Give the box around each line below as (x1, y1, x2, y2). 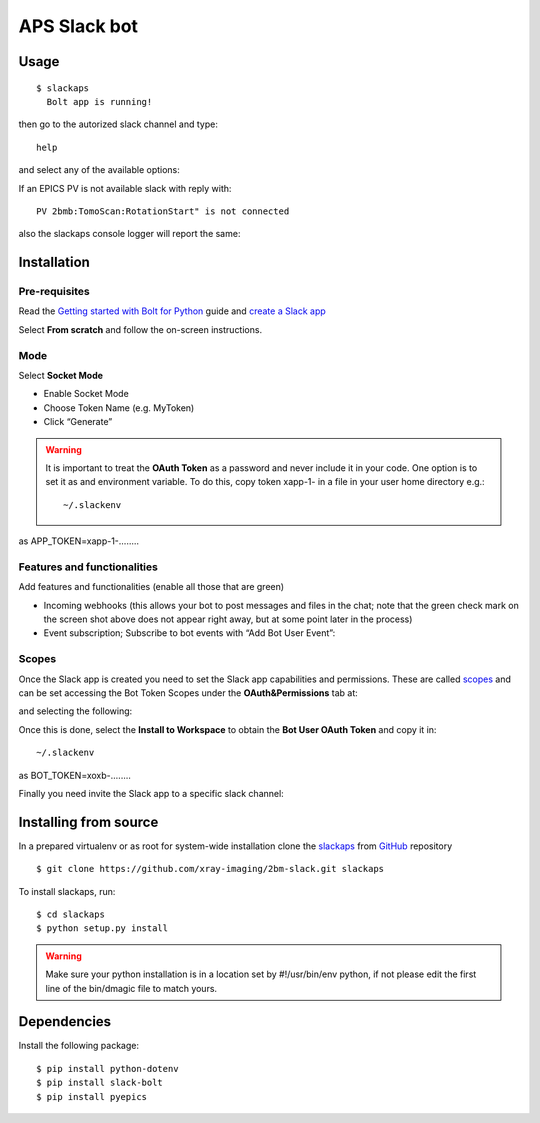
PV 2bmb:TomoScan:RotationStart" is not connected (36, 205, 290, 217)
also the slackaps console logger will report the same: (18, 228, 241, 240)
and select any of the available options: (18, 164, 180, 176)
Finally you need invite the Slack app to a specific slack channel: (18, 787, 284, 799)
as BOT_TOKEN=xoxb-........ (18, 769, 132, 781)
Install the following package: (18, 1040, 140, 1052)
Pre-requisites (18, 285, 90, 299)
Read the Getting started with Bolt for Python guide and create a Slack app (18, 305, 327, 317)
